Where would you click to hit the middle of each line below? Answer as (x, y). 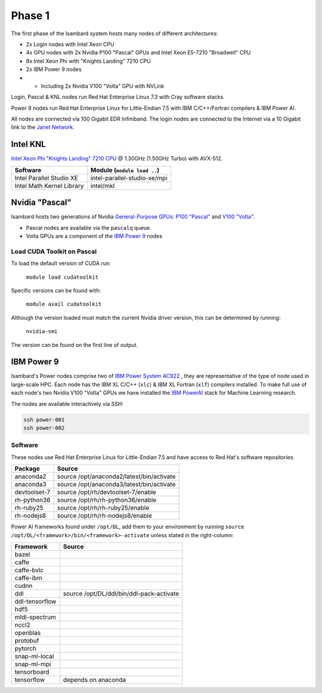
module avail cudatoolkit (64, 304)
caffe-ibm (29, 578)
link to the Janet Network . (43, 127)
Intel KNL (28, 144)
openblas (28, 633)
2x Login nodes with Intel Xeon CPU (70, 44)
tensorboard (32, 672)
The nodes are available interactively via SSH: (67, 404)
